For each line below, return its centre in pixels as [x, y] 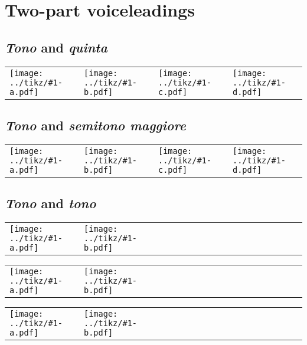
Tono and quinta [56, 47]
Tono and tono [50, 203]
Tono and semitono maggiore [95, 125]
